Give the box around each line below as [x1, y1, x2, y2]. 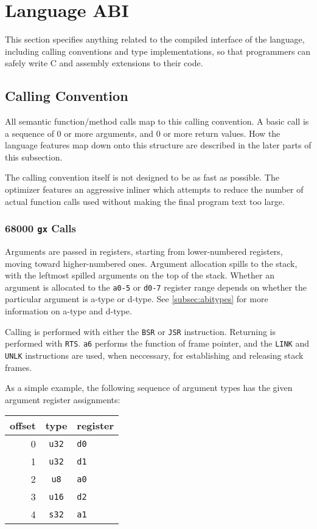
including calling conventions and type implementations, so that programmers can [5, 44, 311, 57]
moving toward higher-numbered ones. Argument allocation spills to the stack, [5, 257, 298, 269]
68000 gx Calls [5, 221, 76, 236]
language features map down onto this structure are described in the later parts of [5, 139, 312, 151]
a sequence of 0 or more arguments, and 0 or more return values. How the [5, 126, 280, 139]
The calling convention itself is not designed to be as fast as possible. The [5, 171, 279, 184]
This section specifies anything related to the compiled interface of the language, [5, 33, 305, 46]
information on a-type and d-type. [5, 305, 132, 317]
